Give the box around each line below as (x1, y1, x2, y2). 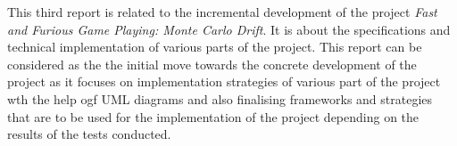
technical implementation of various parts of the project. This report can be (7, 37, 422, 56)
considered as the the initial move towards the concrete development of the (7, 54, 417, 73)
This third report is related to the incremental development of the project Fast (7, 3, 437, 20)
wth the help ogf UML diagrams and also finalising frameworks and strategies (7, 89, 433, 108)
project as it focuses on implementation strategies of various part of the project (7, 72, 441, 91)
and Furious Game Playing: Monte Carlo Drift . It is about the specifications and (7, 20, 451, 38)
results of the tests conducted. (7, 125, 171, 143)
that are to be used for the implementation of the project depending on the (7, 107, 420, 126)
